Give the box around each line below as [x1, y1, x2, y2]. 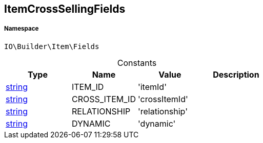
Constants [117, 57, 157, 68]
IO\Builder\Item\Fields [4, 42, 99, 51]
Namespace [4, 25, 39, 33]
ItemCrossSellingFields [4, 3, 126, 15]
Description [213, 69, 259, 80]
